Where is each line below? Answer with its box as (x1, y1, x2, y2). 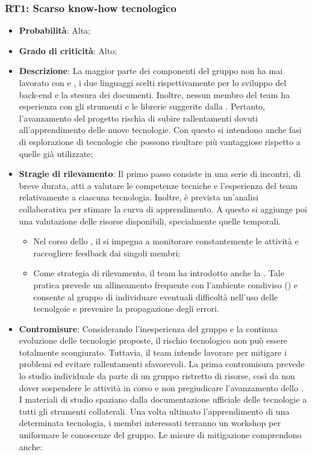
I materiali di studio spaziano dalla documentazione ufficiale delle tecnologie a (19, 393, 307, 406)
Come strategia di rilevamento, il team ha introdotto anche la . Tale (33, 267, 284, 279)
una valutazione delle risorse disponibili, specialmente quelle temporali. (19, 214, 281, 227)
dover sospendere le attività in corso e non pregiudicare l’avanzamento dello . (19, 381, 304, 394)
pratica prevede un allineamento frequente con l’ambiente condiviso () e (33, 278, 298, 291)
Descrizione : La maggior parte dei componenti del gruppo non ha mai (19, 64, 283, 77)
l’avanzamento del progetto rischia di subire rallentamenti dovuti (19, 111, 258, 124)
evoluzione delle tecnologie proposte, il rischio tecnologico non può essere (19, 334, 288, 347)
